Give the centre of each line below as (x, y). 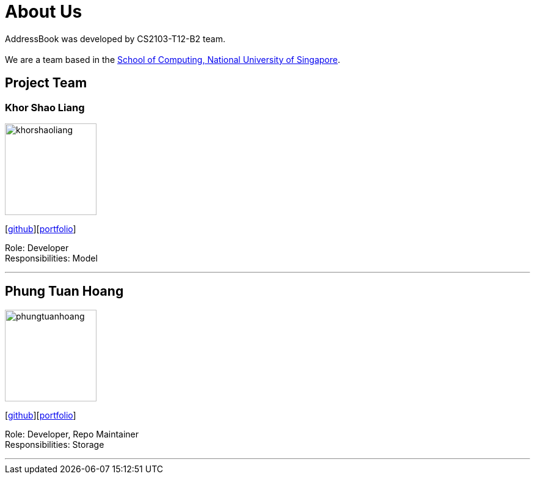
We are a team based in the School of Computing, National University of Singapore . (173, 59)
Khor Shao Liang (45, 107)
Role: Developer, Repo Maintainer (72, 434)
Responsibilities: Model (51, 258)
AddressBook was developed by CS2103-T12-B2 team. (115, 38)
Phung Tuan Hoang (64, 291)
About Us (44, 12)
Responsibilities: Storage (55, 444)
